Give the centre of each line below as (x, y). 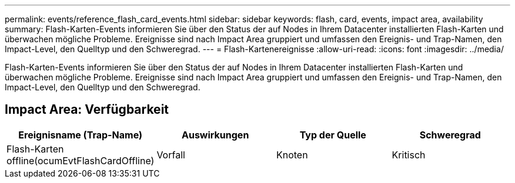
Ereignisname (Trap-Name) (81, 135)
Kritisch (409, 155)
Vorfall (171, 155)
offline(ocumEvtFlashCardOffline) (81, 160)
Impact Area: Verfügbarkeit (87, 110)
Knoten (292, 155)
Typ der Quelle (333, 135)
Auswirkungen (215, 135)
